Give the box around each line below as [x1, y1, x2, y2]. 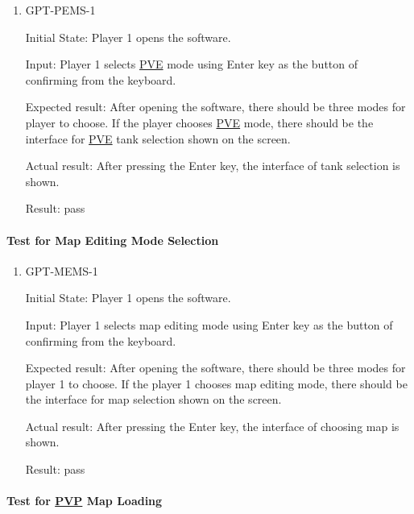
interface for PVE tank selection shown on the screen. [25, 130, 291, 147]
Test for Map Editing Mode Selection [6, 231, 219, 248]
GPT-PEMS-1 [25, 2, 96, 18]
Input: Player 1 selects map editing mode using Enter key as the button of [25, 316, 393, 333]
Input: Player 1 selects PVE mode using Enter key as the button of [25, 56, 358, 73]
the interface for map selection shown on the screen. [25, 391, 282, 408]
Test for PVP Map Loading [6, 492, 163, 509]
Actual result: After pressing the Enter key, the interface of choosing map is [25, 417, 400, 434]
